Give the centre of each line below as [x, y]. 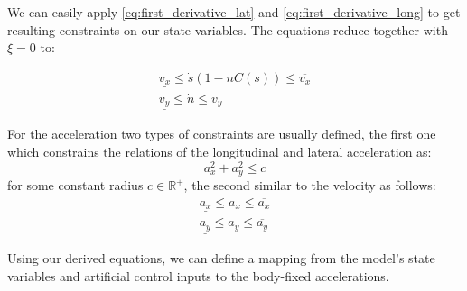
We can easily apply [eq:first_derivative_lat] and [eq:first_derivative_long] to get [234, 12]
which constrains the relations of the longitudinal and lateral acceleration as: [219, 151]
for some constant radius [75, 185]
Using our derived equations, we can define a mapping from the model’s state [221, 258]
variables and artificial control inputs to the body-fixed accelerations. [198, 275]
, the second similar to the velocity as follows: [310, 185]
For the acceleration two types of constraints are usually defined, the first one [222, 134]
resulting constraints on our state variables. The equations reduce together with [228, 29]
